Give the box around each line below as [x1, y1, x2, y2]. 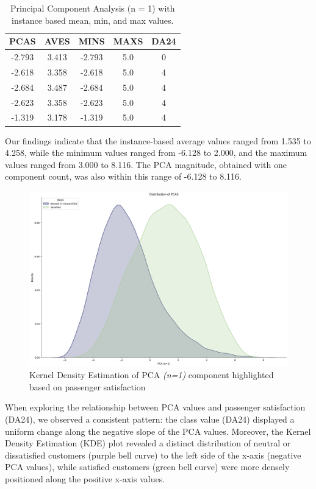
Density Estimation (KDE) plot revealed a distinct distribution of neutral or [5, 437, 291, 449]
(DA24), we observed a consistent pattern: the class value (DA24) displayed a [5, 413, 295, 426]
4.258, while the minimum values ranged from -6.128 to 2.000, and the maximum [5, 146, 307, 159]
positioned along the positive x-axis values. [5, 472, 165, 485]
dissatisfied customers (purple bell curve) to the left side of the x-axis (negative [5, 448, 301, 461]
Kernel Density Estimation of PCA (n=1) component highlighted [29, 368, 274, 381]
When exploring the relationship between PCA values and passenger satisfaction [5, 401, 306, 413]
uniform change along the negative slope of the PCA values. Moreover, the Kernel [5, 424, 311, 437]
